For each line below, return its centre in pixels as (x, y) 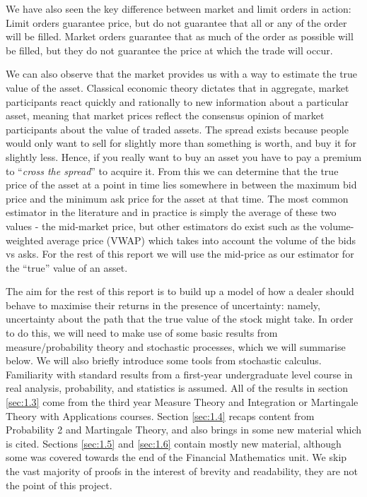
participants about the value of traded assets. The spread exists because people (177, 129)
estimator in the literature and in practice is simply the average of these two (171, 212)
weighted (25, 240)
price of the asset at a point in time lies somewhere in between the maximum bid (181, 185)
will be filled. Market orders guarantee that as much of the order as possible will (180, 36)
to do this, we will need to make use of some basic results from (142, 333)
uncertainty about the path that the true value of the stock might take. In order (180, 319)
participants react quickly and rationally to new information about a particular (177, 101)
